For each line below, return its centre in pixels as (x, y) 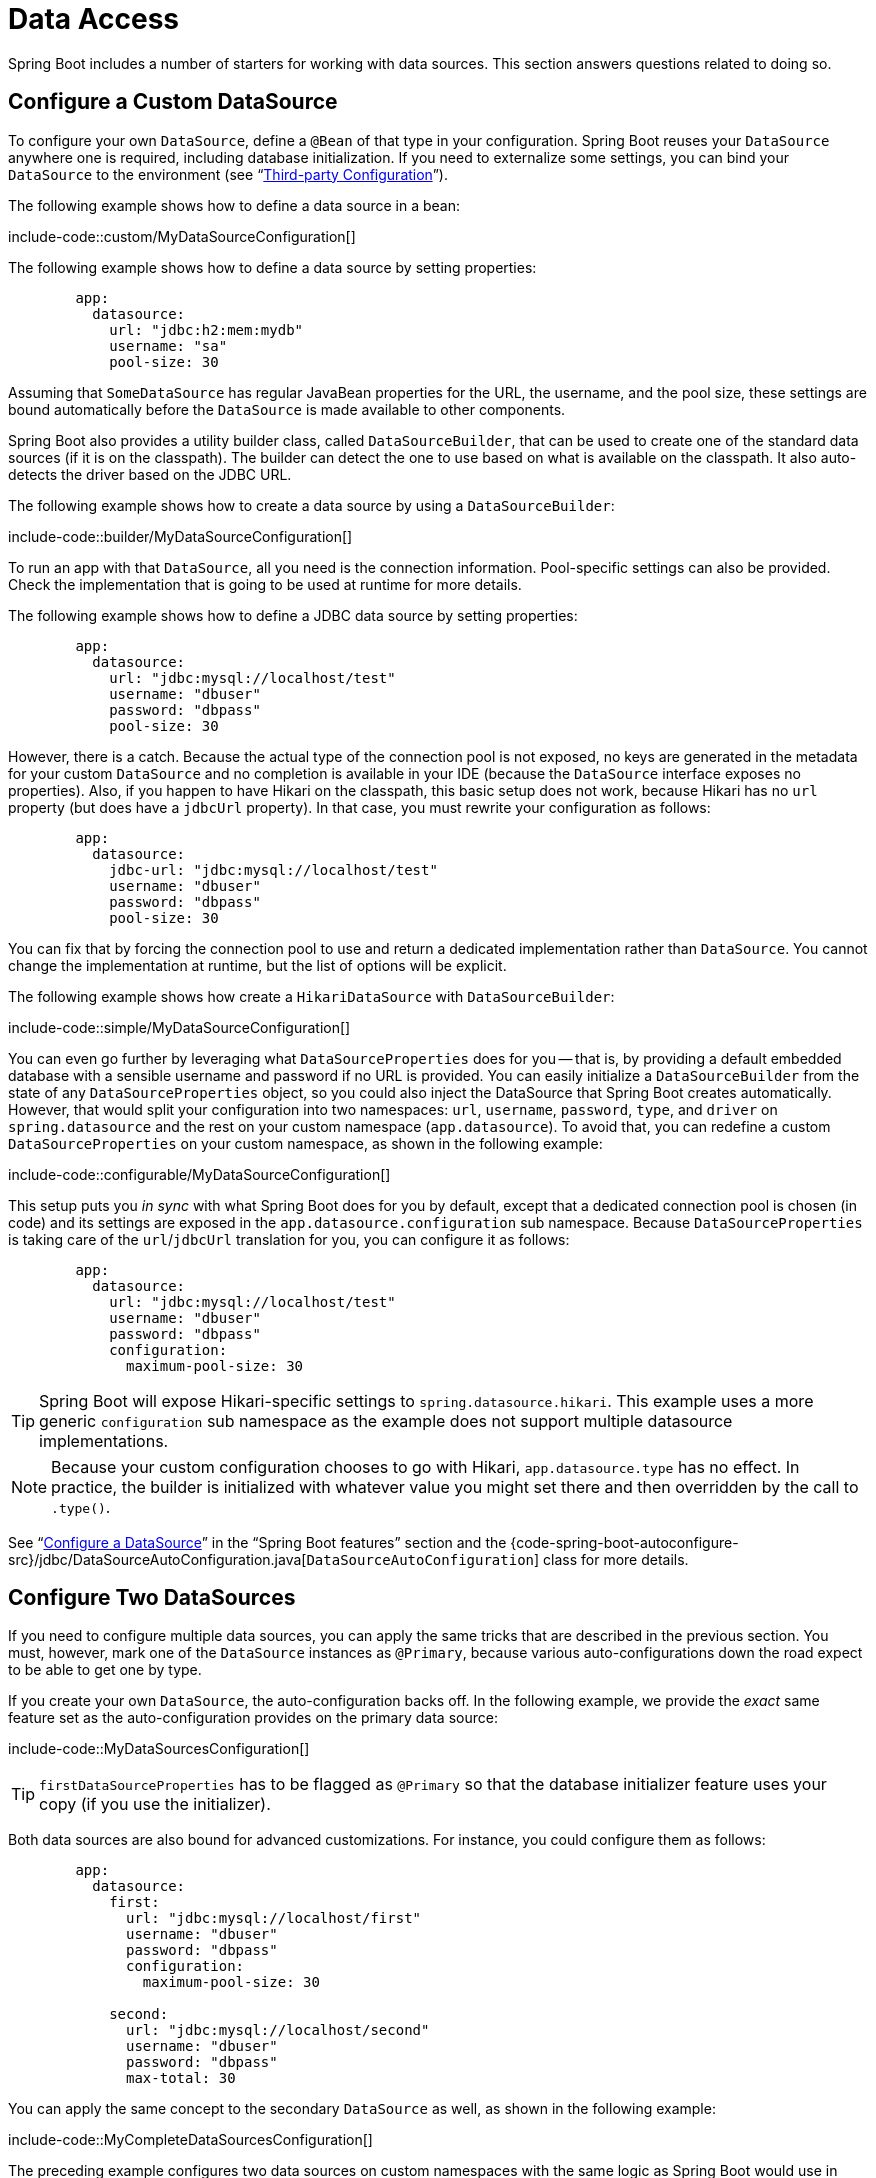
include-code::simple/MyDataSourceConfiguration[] (179, 1027)
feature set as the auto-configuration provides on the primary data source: (253, 1718)
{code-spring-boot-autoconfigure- (624, 1542)
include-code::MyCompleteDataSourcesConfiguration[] (190, 2140)
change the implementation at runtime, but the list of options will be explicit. (257, 965)
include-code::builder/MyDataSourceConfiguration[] (180, 536)
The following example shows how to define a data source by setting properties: (272, 267)
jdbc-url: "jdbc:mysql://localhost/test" (273, 869)
